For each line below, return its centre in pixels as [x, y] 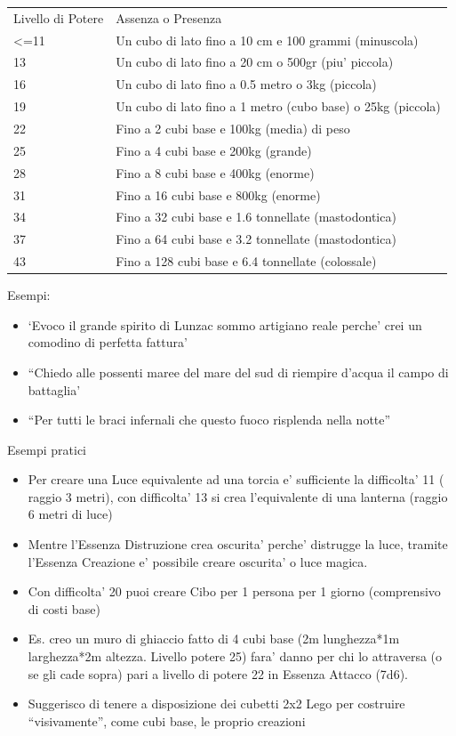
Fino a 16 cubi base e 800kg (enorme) [218, 194]
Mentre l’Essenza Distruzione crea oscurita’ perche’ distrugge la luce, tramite [238, 544]
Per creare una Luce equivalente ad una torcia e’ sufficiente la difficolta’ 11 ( [236, 479]
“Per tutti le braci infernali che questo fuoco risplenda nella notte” [209, 420]
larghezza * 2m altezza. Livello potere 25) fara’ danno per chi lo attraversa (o [235, 656]
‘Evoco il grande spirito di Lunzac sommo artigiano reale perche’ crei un [225, 324]
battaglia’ [54, 389]
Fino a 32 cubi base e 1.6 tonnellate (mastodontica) [256, 217]
